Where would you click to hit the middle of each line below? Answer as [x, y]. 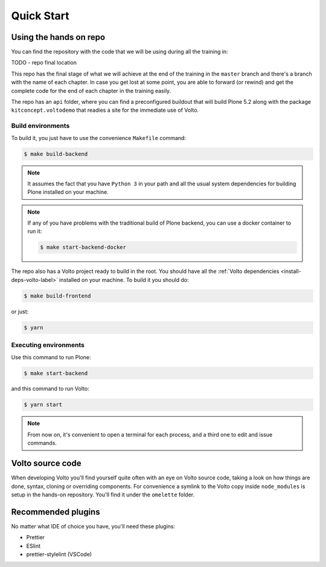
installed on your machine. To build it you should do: [124, 280]
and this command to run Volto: [50, 389]
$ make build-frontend [57, 296]
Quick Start [40, 16]
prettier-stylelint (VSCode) [59, 554]
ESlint [34, 546]
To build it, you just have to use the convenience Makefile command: [99, 138]
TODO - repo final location [44, 63]
